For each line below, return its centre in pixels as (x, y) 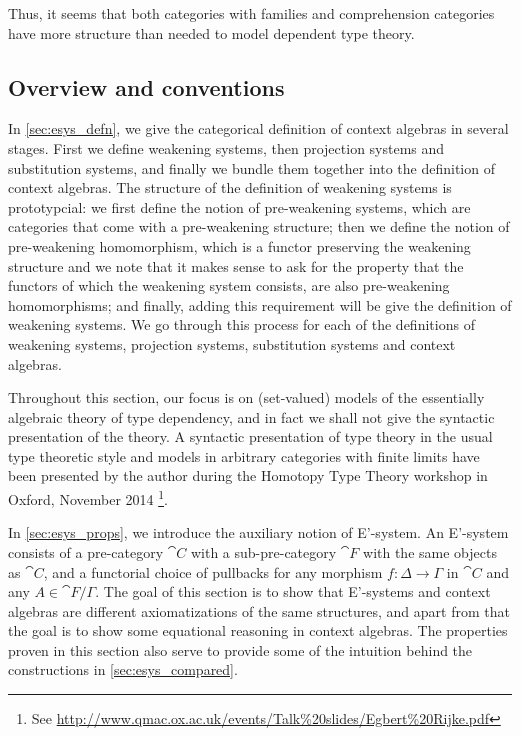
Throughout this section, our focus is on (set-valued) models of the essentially (246, 397)
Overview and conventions (146, 86)
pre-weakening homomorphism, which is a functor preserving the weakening (239, 245)
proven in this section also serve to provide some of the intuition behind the (240, 649)
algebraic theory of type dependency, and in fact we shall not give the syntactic (251, 416)
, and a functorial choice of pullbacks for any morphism (213, 571)
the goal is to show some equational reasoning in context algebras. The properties (258, 630)
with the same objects (430, 551)
